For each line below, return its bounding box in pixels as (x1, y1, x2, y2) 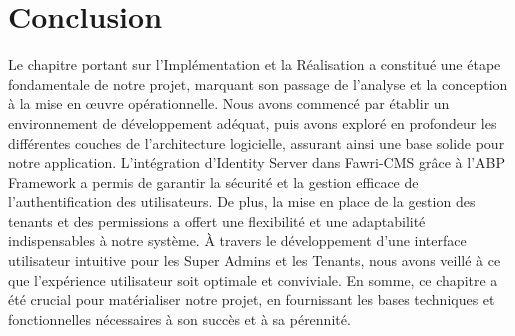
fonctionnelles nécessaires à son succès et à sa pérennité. (8, 308, 351, 329)
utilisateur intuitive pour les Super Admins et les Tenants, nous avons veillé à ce (8, 250, 501, 271)
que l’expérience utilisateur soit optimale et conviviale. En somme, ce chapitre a (8, 269, 498, 290)
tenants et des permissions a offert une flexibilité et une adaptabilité (8, 210, 426, 231)
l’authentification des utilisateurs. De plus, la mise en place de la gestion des (8, 191, 476, 212)
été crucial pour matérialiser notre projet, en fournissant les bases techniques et (8, 289, 495, 310)
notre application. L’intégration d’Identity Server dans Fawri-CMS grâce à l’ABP (8, 152, 505, 173)
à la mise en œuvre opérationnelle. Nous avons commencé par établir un (8, 93, 450, 114)
